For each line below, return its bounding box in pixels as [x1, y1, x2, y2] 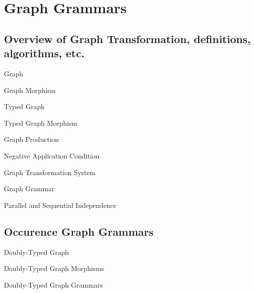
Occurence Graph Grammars [4, 224, 154, 239]
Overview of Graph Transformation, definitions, [4, 31, 251, 46]
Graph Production [4, 134, 59, 144]
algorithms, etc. [4, 45, 85, 61]
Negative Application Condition [4, 150, 100, 160]
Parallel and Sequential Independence [4, 200, 117, 210]
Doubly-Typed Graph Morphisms [4, 263, 104, 273]
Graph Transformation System [4, 167, 96, 177]
